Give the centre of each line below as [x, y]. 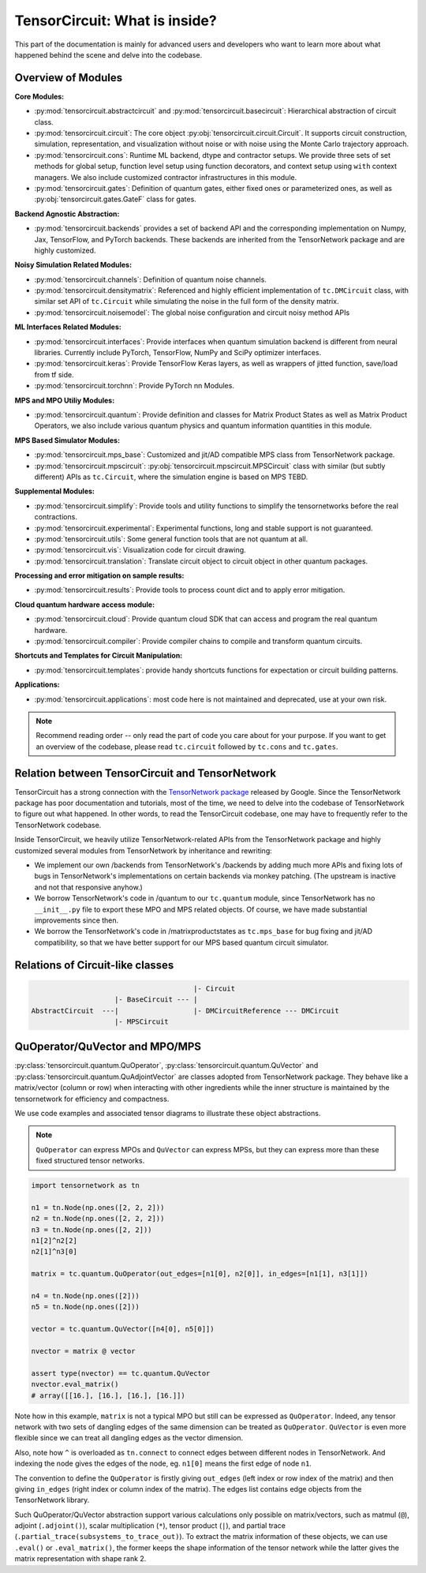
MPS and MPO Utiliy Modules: [65, 400]
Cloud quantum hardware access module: [85, 605]
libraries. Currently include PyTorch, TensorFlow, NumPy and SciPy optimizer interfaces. [178, 353]
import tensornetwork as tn [85, 1185]
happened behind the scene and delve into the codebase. [108, 54]
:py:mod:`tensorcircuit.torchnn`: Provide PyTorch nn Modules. [134, 386]
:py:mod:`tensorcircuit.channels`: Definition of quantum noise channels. [151, 279]
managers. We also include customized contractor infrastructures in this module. [166, 177]
